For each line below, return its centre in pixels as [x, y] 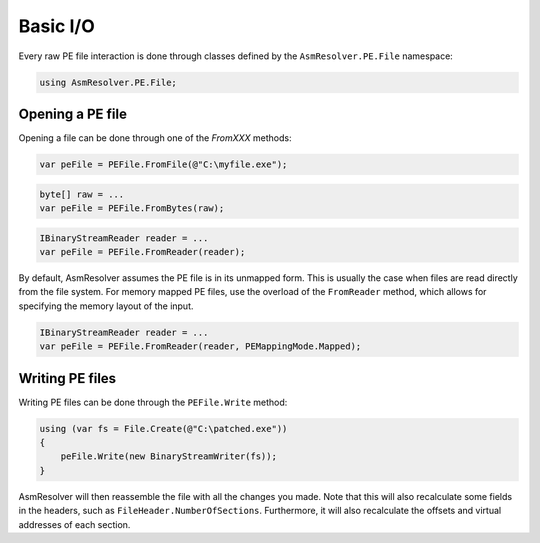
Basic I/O [56, 26]
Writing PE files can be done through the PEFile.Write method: [153, 402]
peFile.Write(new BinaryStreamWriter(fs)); [168, 456]
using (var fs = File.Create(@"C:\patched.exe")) [163, 428]
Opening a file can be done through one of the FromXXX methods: [155, 138]
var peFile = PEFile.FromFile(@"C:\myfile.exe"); [163, 164]
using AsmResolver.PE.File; [108, 82]
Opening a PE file [72, 113]
